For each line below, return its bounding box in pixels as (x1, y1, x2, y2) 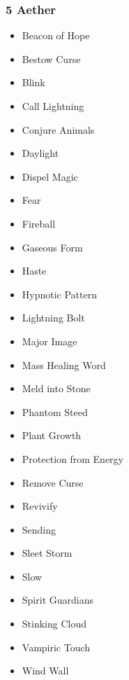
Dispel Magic (22, 169, 78, 183)
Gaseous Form (22, 240, 83, 254)
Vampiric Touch (22, 639, 91, 654)
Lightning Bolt (22, 310, 85, 325)
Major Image (22, 333, 77, 348)
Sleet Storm (22, 546, 73, 560)
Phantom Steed (22, 404, 88, 419)
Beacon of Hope (22, 28, 90, 43)
